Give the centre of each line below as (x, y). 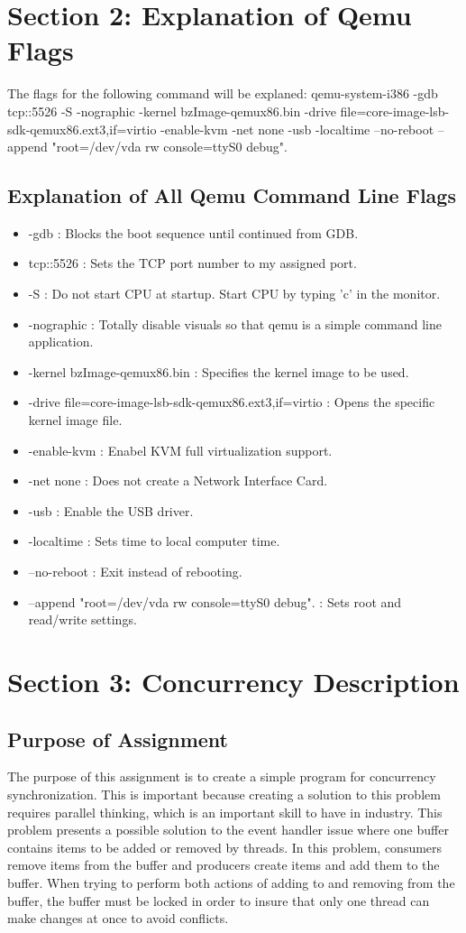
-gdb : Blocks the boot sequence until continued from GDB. (193, 232)
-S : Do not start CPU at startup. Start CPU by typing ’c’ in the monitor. (234, 294)
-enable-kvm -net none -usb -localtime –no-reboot (297, 129)
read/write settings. (82, 619)
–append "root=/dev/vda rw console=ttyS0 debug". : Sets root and (215, 601)
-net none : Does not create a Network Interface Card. (178, 480)
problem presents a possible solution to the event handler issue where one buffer (228, 830)
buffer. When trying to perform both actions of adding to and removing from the (231, 882)
